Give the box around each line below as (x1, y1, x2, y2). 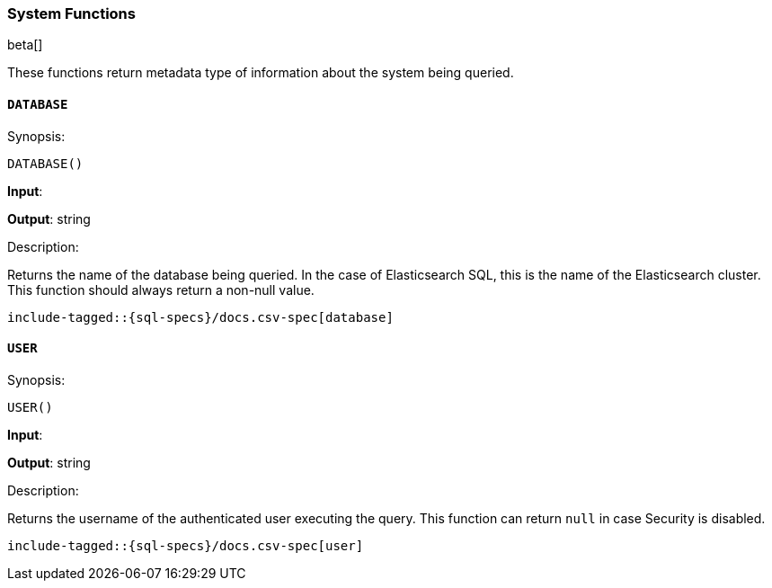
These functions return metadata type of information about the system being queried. (7, 65, 514, 81)
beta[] (7, 37, 43, 53)
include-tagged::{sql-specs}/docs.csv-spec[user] (7, 538, 364, 553)
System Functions (7, 4, 136, 22)
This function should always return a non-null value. (7, 281, 315, 298)
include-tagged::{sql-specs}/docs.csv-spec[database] (7, 309, 394, 325)
